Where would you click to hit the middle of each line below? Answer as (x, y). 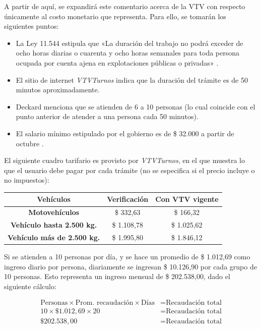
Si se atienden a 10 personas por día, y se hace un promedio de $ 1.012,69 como (127, 257)
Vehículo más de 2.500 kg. (54, 237)
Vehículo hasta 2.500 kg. (54, 225)
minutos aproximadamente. (58, 90)
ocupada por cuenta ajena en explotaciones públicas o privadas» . (117, 62)
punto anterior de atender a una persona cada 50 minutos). (107, 116)
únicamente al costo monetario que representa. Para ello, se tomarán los (115, 16)
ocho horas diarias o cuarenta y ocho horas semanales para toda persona (128, 53)
